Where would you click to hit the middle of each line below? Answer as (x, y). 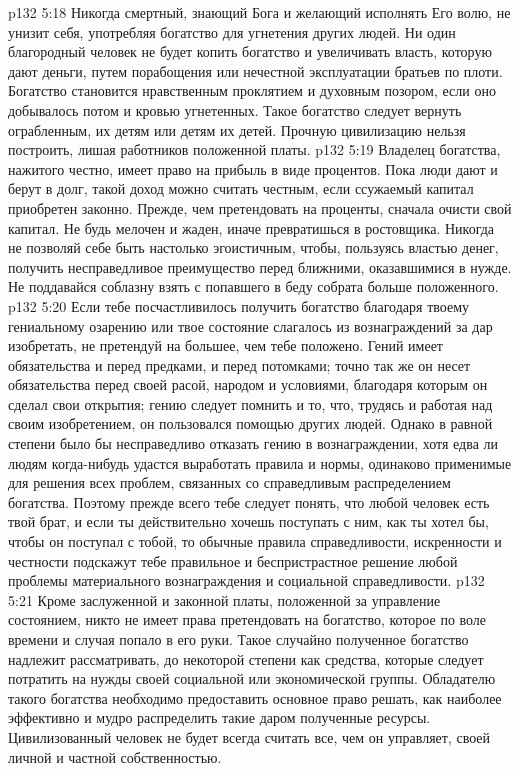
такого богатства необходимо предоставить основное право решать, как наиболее (255, 697)
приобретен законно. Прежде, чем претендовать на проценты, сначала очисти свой (260, 207)
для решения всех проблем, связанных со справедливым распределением (229, 482)
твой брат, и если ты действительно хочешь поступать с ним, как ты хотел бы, (248, 521)
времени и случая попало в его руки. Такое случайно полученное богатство (238, 639)
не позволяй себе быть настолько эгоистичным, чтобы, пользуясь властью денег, (253, 247)
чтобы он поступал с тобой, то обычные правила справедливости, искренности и (255, 541)
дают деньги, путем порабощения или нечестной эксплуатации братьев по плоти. (255, 70)
